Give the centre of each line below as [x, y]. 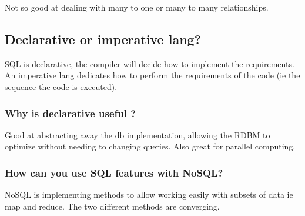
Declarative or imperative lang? [103, 39]
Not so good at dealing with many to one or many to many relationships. [137, 7]
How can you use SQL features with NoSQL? [114, 172]
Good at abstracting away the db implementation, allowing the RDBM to [138, 134]
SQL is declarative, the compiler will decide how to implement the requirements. [150, 63]
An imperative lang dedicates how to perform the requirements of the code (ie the [152, 75]
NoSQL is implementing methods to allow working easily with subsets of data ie [149, 195]
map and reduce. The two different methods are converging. [112, 206]
